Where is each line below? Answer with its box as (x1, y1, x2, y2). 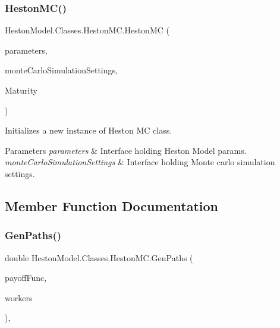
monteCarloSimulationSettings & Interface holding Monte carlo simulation (5, 156, 275, 168)
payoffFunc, (5, 271, 47, 284)
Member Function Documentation (5, 196, 219, 215)
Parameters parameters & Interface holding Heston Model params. (5, 144, 247, 156)
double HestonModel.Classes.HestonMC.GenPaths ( (5, 251, 193, 264)
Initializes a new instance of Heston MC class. (5, 124, 172, 137)
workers (5, 291, 33, 304)
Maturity (5, 84, 37, 96)
